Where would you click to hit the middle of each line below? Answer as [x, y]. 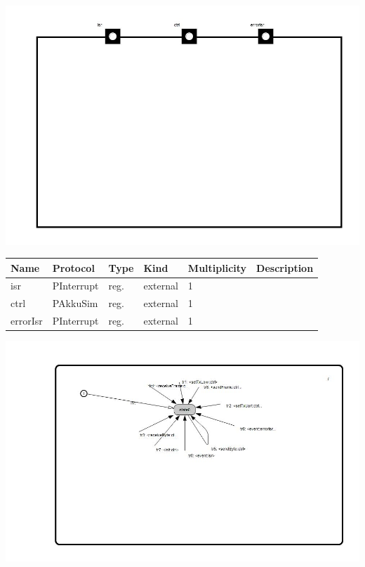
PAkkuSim [75, 303]
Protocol [73, 267]
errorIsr [27, 321]
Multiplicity [217, 267]
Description [285, 267]
